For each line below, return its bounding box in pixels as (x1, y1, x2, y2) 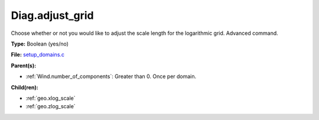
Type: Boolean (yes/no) (11, 40, 69, 47)
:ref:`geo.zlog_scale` (25, 103, 76, 110)
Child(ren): (11, 83, 38, 91)
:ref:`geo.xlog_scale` (25, 95, 76, 102)
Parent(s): (11, 62, 37, 69)
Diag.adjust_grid (11, 9, 94, 22)
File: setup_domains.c (11, 51, 65, 59)
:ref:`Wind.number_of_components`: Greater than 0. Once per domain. (25, 73, 197, 80)
